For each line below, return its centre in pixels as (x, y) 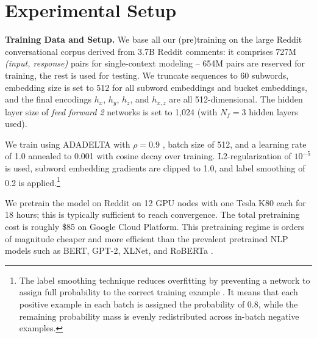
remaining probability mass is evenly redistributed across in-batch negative (159, 316)
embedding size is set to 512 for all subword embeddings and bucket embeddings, (156, 87)
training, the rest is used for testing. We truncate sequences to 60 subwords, (147, 75)
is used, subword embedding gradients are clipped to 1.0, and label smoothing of (155, 167)
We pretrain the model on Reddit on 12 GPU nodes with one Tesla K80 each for (155, 202)
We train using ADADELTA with (68, 144)
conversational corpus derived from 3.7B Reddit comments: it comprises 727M (151, 51)
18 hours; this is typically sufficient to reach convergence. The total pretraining (152, 214)
